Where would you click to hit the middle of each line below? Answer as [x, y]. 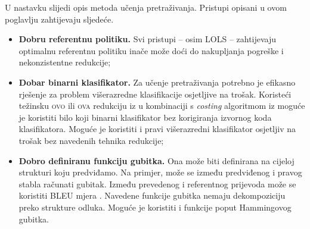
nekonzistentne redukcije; [65, 62]
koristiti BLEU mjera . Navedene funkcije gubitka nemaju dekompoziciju [152, 195]
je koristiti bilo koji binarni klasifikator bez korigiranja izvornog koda [145, 117]
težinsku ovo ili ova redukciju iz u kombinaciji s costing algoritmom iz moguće [162, 106]
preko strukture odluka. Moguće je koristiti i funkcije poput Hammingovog [155, 207]
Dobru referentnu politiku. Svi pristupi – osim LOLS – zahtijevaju [148, 39]
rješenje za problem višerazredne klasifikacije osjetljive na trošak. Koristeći [155, 94]
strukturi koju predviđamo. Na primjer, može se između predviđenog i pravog [160, 172]
